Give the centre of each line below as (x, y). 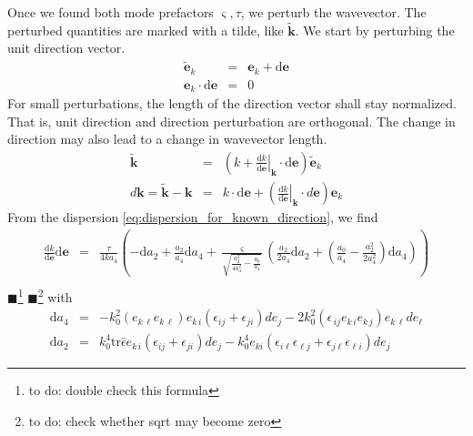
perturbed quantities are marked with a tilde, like (146, 30)
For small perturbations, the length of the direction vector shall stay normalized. (232, 103)
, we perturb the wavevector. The (333, 12)
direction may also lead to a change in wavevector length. (167, 139)
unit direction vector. (66, 48)
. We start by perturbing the (375, 30)
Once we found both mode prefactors (111, 12)
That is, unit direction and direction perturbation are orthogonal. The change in (231, 121)
